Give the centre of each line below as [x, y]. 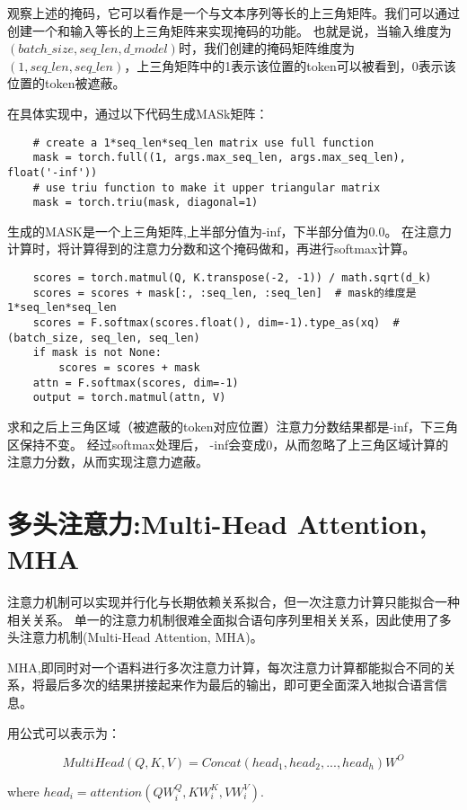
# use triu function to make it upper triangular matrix [207, 187]
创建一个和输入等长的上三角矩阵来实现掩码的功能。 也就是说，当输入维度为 [229, 30]
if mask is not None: [97, 353]
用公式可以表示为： [64, 732]
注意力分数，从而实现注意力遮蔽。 [108, 462]
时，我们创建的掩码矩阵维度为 [266, 48]
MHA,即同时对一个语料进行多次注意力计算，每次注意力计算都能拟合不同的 [225, 667]
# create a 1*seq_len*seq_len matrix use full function [203, 142]
